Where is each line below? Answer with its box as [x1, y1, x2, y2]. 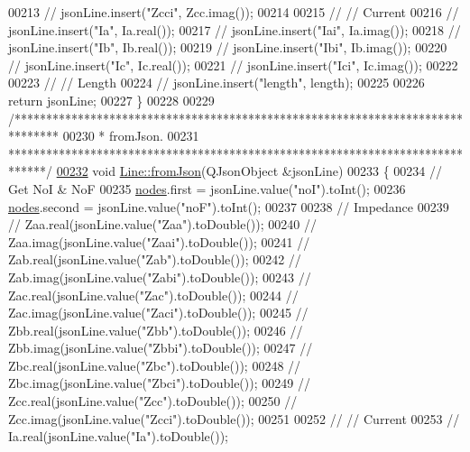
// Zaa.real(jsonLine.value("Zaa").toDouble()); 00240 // [8, 215, 317, 234]
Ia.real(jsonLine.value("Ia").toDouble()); [8, 427, 228, 446]
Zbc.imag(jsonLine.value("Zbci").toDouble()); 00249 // [8, 374, 310, 392]
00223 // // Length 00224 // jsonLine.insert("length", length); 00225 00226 [8, 73, 425, 92]
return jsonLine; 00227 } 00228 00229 [8, 90, 215, 109]
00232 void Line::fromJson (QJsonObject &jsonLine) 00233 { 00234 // [56, 161, 442, 180]
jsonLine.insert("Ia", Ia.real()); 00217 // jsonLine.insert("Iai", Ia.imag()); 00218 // [8, 20, 461, 39]
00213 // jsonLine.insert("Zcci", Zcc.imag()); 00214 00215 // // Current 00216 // [8, 3, 459, 21]
